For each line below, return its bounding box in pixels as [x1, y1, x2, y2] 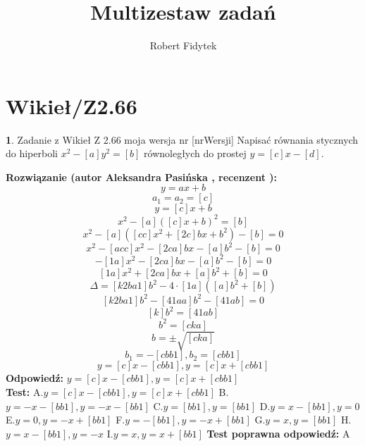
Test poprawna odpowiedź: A [206, 426, 350, 440]
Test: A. [6, 385, 44, 399]
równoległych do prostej [144, 146, 247, 161]
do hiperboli [6, 146, 58, 161]
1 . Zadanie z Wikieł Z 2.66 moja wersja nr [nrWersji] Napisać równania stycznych [6, 132, 359, 147]
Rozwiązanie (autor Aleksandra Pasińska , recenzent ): [6, 169, 277, 184]
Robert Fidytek [149, 38, 217, 53]
